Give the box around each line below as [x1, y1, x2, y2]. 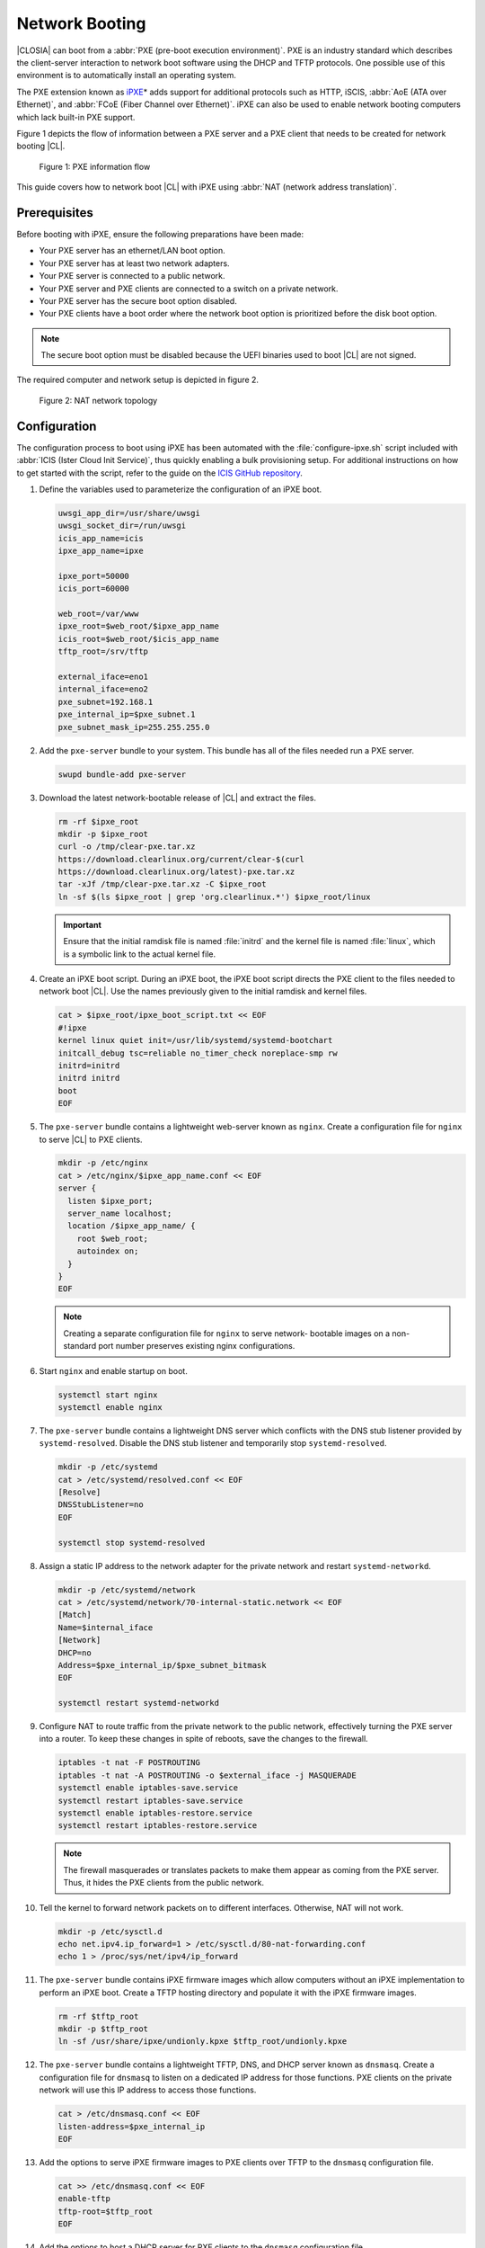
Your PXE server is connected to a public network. [39, 271, 225, 281]
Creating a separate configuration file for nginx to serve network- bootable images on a [63, 1327, 391, 1339]
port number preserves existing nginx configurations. [98, 1341, 295, 1351]
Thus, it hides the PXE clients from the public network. [63, 1878, 265, 1888]
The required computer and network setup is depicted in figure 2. [16, 374, 260, 386]
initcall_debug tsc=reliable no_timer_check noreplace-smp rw [57, 1048, 338, 1058]
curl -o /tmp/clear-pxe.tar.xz [57, 842, 197, 852]
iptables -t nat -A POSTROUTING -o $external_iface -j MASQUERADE [57, 1770, 357, 1780]
